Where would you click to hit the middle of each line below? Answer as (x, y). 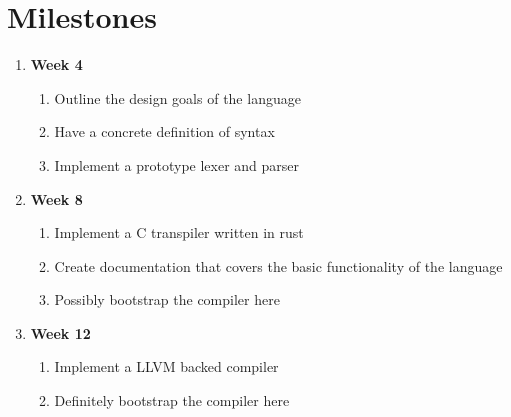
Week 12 (60, 332)
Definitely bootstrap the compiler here (172, 400)
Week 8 (56, 198)
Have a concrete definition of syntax (164, 131)
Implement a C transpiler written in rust (179, 232)
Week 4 (56, 64)
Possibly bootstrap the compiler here (167, 299)
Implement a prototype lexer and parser (177, 164)
